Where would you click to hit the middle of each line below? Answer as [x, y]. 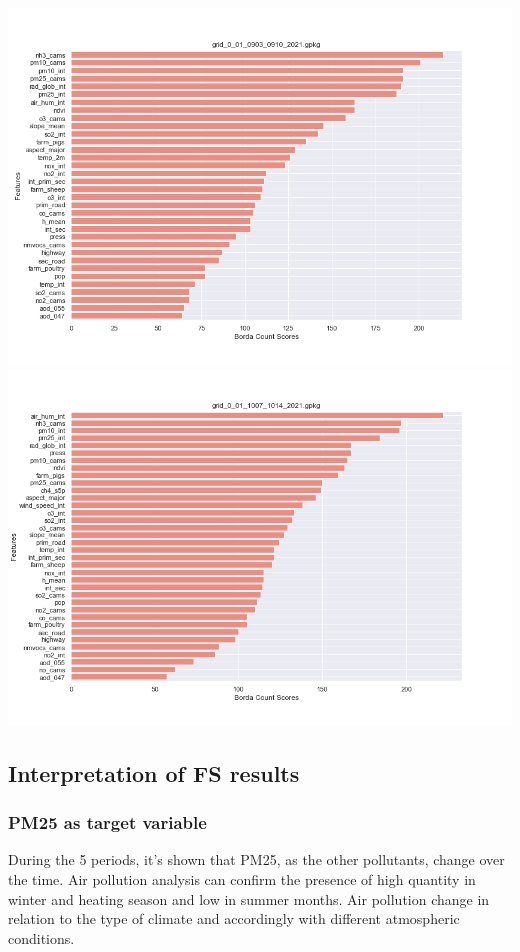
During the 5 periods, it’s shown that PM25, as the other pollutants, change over [256, 859]
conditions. [41, 937]
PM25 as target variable [107, 822]
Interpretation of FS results [154, 772]
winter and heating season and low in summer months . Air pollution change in [249, 898]
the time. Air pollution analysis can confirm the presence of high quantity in [242, 879]
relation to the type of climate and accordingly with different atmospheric [234, 918]
